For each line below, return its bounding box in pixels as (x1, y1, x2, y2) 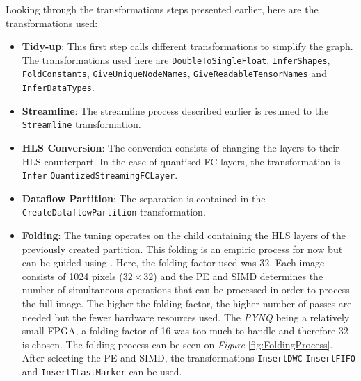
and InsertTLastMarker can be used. (22, 364, 182, 379)
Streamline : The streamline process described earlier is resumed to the (22, 103, 329, 117)
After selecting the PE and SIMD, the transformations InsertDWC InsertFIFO (22, 350, 356, 365)
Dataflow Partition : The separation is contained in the (22, 190, 266, 205)
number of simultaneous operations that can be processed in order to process (22, 282, 350, 297)
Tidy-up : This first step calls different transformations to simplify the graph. (22, 39, 353, 54)
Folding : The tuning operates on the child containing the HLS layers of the (22, 228, 346, 243)
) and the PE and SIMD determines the (153, 268, 323, 283)
